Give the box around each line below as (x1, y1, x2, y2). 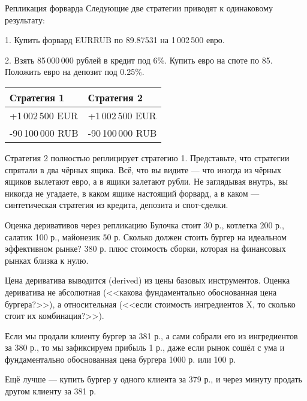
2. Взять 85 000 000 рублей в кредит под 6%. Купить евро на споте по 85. (5, 53, 273, 66)
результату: (5, 13, 45, 26)
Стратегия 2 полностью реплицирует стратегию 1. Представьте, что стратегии (5, 151, 290, 164)
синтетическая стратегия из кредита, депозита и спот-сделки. (5, 198, 228, 211)
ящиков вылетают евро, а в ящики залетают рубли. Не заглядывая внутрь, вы (5, 175, 288, 188)
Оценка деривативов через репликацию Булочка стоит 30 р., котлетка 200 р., (5, 218, 284, 231)
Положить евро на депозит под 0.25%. (5, 65, 145, 78)
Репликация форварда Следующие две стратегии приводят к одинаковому (5, 2, 273, 14)
